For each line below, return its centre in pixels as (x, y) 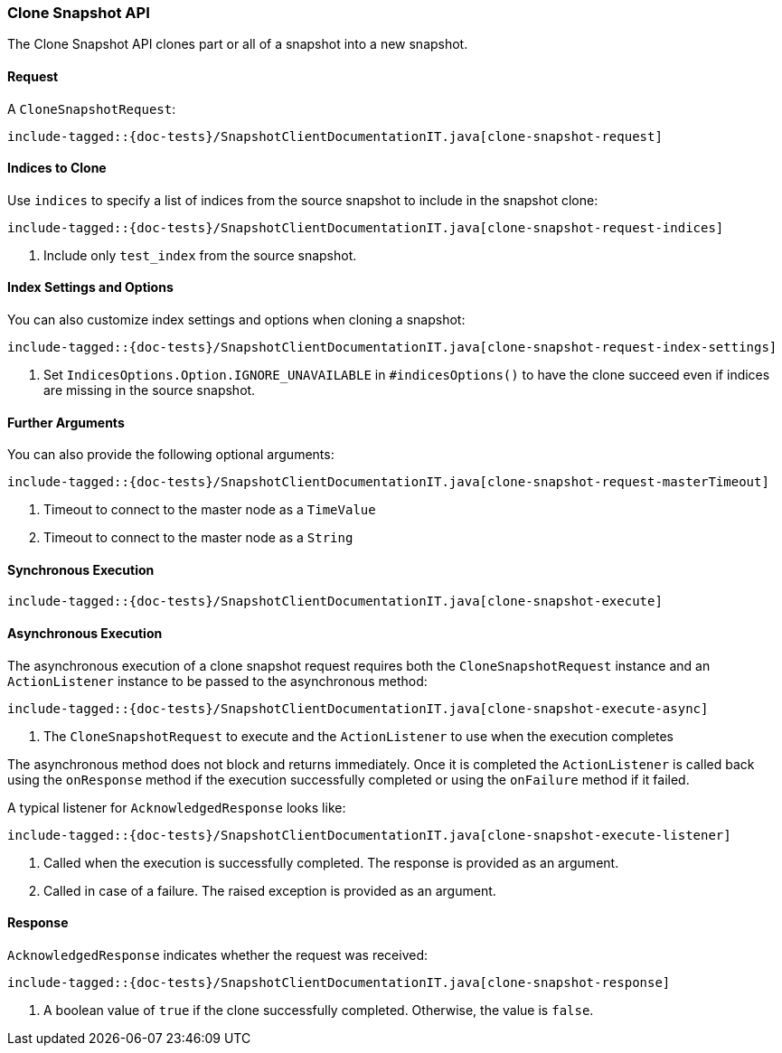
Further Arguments (66, 422)
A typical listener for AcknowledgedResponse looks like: (177, 807)
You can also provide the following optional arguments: (171, 455)
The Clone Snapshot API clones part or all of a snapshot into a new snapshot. (238, 44)
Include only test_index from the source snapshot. (200, 255)
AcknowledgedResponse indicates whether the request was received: (218, 954)
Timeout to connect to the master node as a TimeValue (210, 510)
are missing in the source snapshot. (150, 390)
